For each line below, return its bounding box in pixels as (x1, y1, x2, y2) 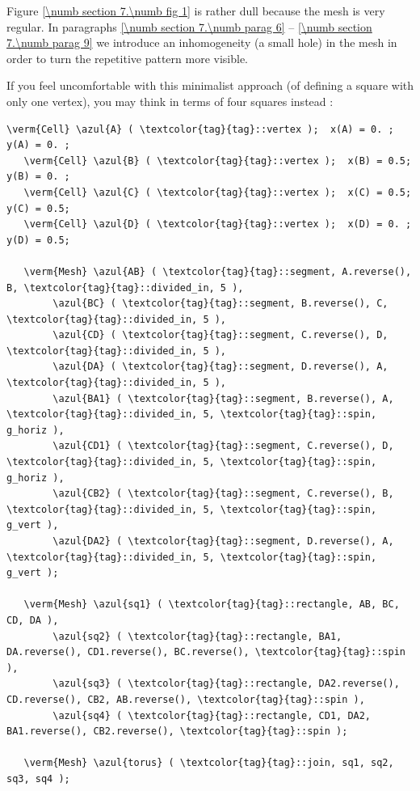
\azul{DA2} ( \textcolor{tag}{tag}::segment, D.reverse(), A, (52, 535, 394, 547)
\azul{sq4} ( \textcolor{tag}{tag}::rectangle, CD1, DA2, (52, 709, 372, 721)
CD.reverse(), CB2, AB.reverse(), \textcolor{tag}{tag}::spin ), (6, 693, 365, 705)
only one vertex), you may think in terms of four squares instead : (6, 92, 334, 109)
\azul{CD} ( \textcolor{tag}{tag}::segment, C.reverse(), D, (52, 329, 388, 341)
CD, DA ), (6, 614, 59, 626)
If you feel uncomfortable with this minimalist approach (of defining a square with (6, 77, 414, 94)
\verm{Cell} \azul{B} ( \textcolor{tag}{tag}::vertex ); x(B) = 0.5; (23, 154, 412, 167)
